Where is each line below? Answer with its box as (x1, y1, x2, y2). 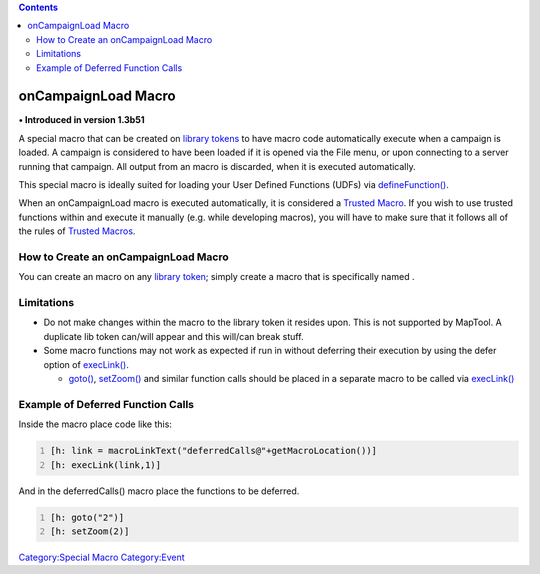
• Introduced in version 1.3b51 (18, 114, 145, 126)
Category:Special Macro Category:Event (18, 551, 185, 563)
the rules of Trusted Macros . (18, 225, 136, 237)
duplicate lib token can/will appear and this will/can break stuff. (43, 330, 304, 342)
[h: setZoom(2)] (50, 525, 130, 537)
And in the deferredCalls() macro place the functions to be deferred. (18, 485, 300, 497)
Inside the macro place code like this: (18, 418, 172, 430)
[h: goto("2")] (50, 511, 125, 523)
